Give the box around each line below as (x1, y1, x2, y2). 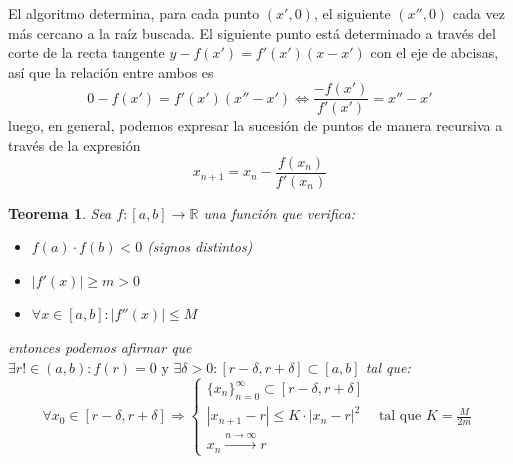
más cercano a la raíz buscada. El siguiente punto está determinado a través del (8, 22, 496, 43)
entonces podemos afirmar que (8, 337, 192, 358)
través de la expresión (8, 135, 141, 156)
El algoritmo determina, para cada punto (8, 3, 260, 23)
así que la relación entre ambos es (8, 61, 214, 82)
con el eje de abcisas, (370, 42, 499, 63)
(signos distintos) (147, 236, 253, 257)
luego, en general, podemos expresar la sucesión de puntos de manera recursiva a (8, 115, 503, 136)
